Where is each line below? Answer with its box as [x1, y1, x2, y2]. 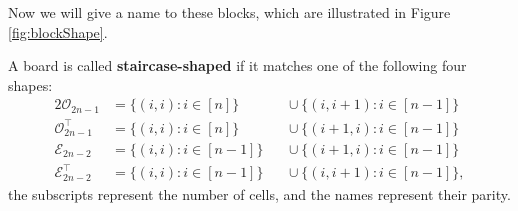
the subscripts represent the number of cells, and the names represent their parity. [8, 183, 511, 204]
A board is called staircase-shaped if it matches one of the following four [8, 55, 467, 76]
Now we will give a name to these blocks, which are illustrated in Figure [8, 2, 451, 22]
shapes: [8, 74, 53, 95]
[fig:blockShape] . [8, 21, 108, 42]
